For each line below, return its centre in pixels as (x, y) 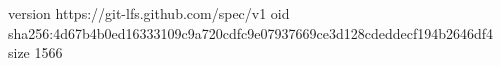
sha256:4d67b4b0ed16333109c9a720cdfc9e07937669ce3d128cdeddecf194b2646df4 (251, 32)
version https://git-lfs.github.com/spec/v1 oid (149, 13)
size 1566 (35, 52)
